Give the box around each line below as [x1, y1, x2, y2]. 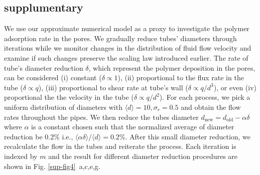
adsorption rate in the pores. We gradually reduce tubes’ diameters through [4, 33, 237, 43]
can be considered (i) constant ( [4, 72, 102, 83]
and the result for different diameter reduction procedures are [48, 150, 238, 161]
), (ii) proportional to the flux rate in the [117, 72, 244, 83]
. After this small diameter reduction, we [125, 131, 251, 141]
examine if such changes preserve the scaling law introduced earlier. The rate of [4, 52, 248, 63]
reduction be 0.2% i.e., [4, 131, 73, 141]
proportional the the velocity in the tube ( [4, 92, 134, 102]
